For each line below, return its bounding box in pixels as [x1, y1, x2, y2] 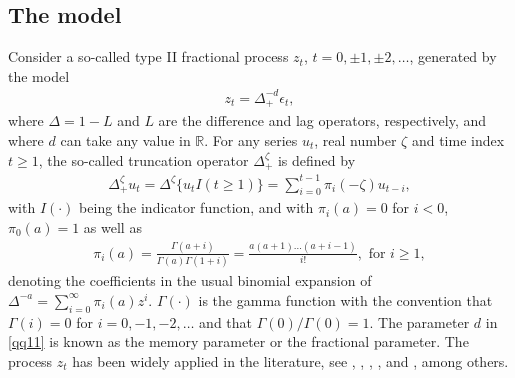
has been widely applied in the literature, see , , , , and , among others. [72, 350, 509, 371]
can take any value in [60, 129, 191, 150]
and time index [411, 129, 505, 150]
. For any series [204, 129, 298, 150]
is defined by [277, 149, 356, 170]
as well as [83, 216, 142, 237]
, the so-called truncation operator [38, 149, 249, 170]
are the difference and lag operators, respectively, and [158, 110, 487, 131]
